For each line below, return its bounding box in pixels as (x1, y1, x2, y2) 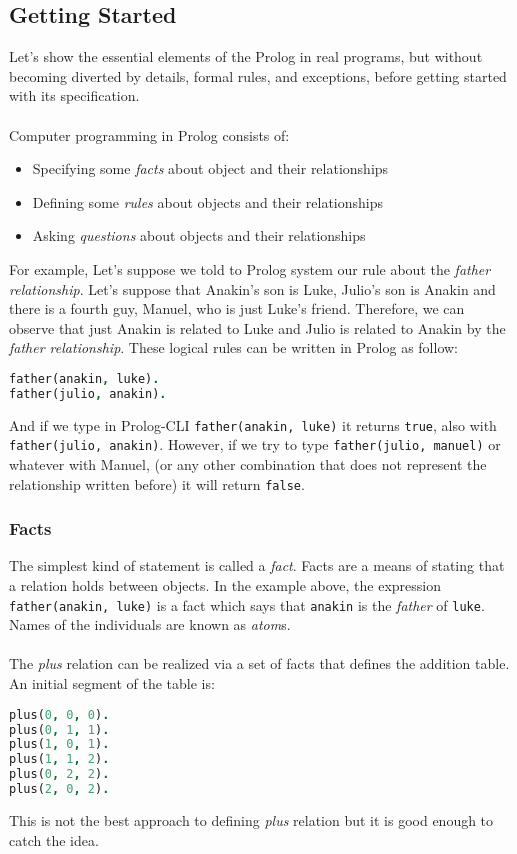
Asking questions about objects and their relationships (32, 225, 366, 246)
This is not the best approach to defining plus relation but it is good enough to (9, 809, 494, 830)
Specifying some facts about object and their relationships (32, 158, 389, 179)
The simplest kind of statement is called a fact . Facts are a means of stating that (9, 555, 505, 576)
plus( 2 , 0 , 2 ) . (9, 782, 110, 797)
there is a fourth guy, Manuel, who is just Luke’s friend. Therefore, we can (9, 298, 465, 319)
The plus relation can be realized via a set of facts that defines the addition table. (9, 653, 510, 674)
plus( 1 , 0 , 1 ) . (9, 737, 110, 752)
